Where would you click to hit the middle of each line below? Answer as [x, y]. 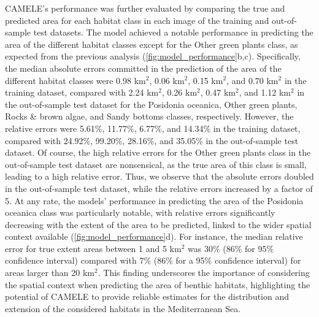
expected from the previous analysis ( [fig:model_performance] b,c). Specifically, [153, 56]
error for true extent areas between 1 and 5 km [93, 248]
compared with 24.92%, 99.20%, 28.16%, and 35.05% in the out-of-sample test [152, 140]
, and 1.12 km [265, 92]
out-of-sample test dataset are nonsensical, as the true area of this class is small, [156, 164]
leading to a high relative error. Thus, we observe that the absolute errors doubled [159, 176]
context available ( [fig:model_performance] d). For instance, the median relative [154, 236]
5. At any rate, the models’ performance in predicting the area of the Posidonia [154, 200]
